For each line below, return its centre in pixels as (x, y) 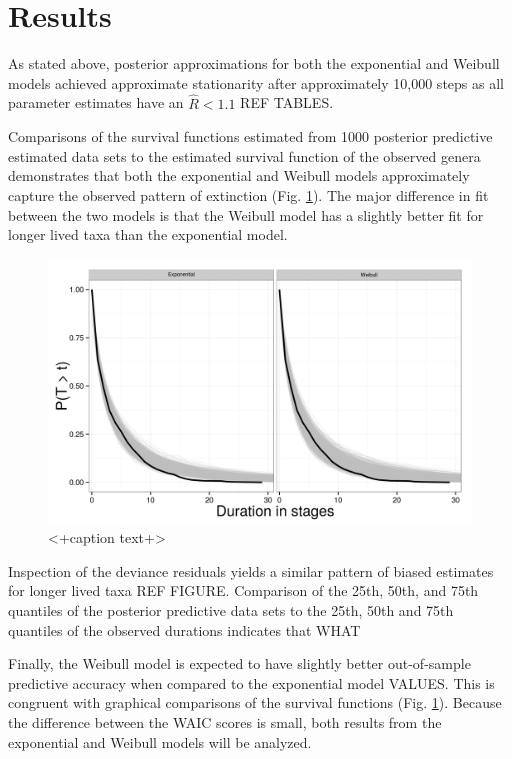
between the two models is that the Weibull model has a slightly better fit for (246, 214)
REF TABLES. (287, 102)
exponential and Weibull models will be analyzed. (160, 741)
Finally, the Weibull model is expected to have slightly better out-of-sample (239, 663)
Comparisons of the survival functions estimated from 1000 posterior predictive (250, 136)
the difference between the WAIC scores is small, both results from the (225, 722)
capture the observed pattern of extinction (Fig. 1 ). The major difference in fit (248, 194)
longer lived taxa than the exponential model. (148, 234)
